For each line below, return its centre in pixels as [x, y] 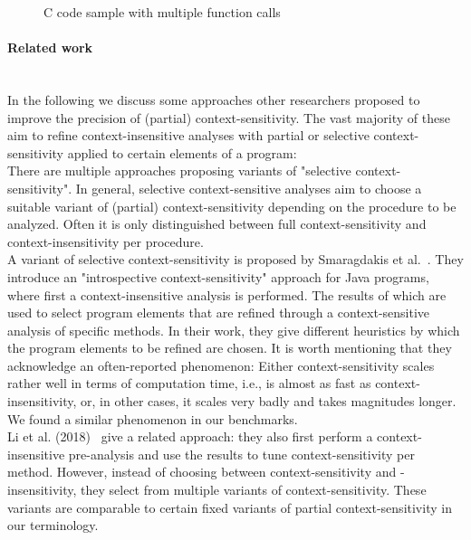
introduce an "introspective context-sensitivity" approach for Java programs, [218, 276]
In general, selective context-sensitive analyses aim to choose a [249, 188]
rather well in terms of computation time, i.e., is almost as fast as [189, 383]
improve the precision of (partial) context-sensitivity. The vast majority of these [229, 117]
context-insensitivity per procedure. [106, 241]
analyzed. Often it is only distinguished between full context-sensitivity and [217, 224]
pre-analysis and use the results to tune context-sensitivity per [241, 454]
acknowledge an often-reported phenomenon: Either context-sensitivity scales [221, 365]
